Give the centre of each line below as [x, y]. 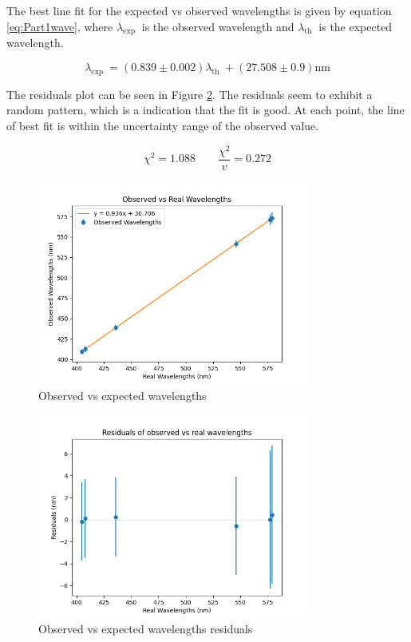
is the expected [356, 26]
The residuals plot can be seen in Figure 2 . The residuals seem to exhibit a [190, 94]
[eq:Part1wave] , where [60, 26]
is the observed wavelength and [218, 26]
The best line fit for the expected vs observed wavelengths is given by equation [199, 10]
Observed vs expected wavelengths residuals [146, 629]
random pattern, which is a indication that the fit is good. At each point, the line [205, 110]
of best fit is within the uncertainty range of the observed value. [163, 125]
